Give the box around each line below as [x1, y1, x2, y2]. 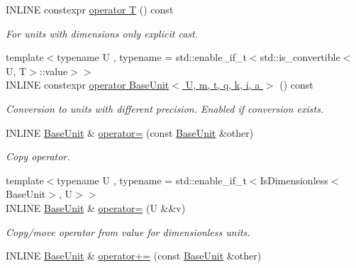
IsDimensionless [260, 172, 328, 187]
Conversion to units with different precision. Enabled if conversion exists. [6, 101, 324, 116]
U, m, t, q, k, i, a [185, 77, 260, 92]
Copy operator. [6, 149, 70, 164]
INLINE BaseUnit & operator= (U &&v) [6, 200, 186, 215]
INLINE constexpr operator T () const [6, 2, 174, 16]
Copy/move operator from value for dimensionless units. [6, 224, 250, 239]
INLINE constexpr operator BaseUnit [6, 77, 169, 92]
